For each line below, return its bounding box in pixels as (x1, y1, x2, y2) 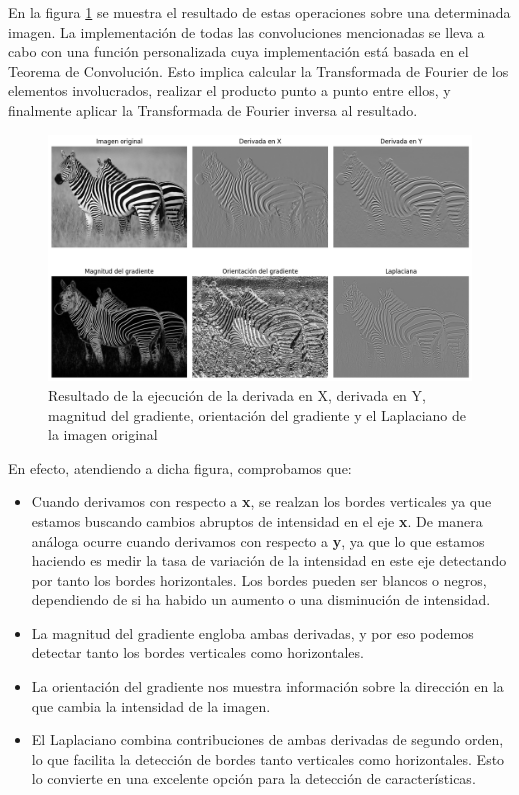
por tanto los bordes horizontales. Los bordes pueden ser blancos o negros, (31, 569, 487, 590)
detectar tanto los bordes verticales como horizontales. (31, 642, 364, 663)
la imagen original (48, 424, 158, 445)
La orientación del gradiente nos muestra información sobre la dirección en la (31, 676, 504, 697)
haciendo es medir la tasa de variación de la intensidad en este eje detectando (31, 550, 507, 571)
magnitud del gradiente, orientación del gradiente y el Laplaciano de (48, 404, 466, 425)
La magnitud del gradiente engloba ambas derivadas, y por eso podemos (31, 622, 474, 643)
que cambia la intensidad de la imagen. (31, 695, 271, 716)
